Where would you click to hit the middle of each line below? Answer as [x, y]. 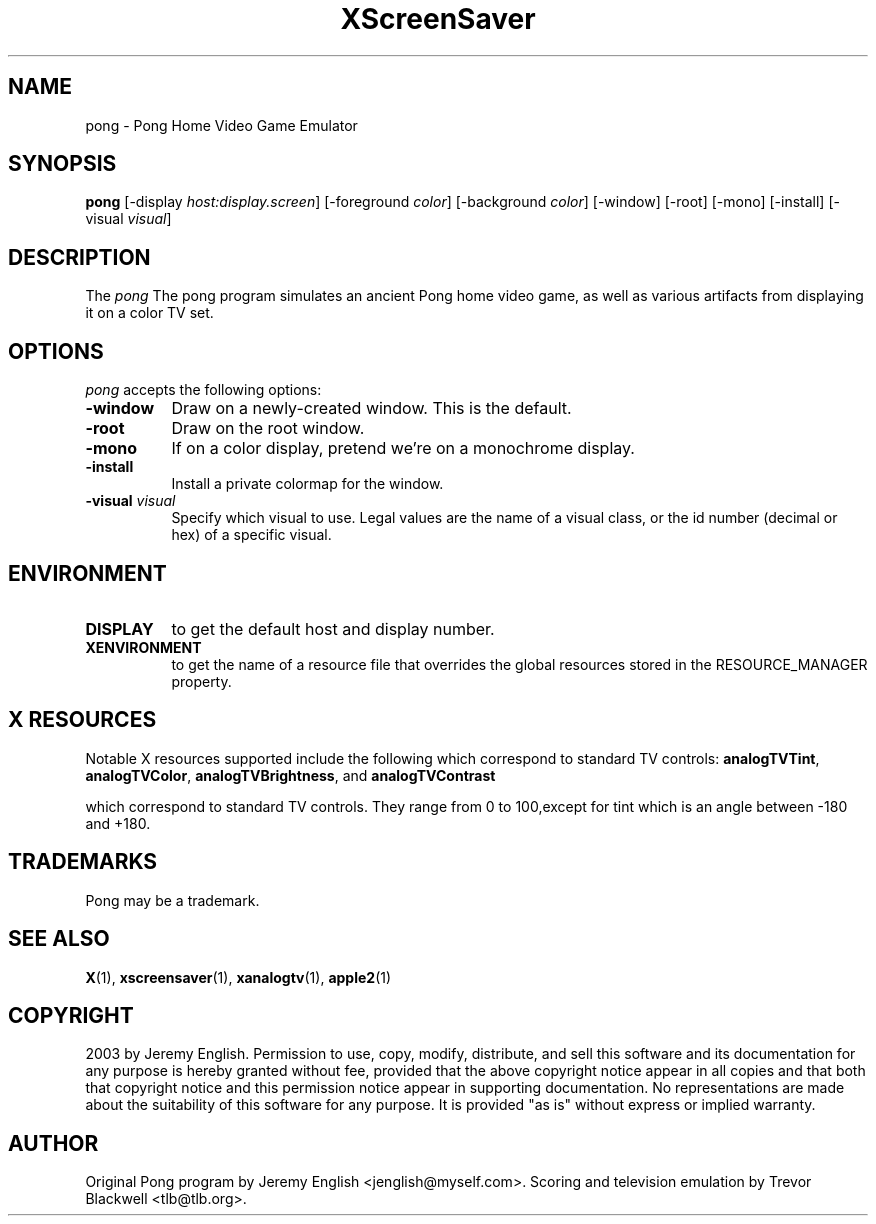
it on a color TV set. [149, 313]
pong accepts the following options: [203, 390]
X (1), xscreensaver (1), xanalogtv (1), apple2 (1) [238, 977]
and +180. [118, 823]
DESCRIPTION [79, 257]
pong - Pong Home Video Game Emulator [221, 125]
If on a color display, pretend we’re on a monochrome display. [403, 448]
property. [201, 681]
